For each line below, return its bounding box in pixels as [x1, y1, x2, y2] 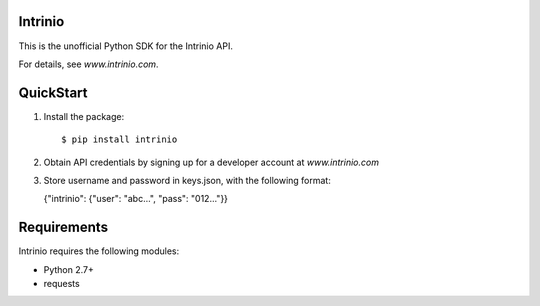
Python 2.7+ [43, 263, 95, 275]
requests [43, 278, 80, 290]
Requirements [18, 219, 109, 236]
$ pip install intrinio [61, 134, 178, 145]
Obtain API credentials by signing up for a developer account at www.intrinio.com [43, 156, 380, 168]
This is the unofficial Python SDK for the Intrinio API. [18, 40, 234, 52]
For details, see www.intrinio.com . [18, 58, 159, 70]
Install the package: [43, 110, 125, 122]
